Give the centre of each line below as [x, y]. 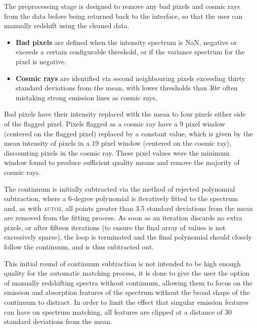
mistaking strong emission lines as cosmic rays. [86, 97]
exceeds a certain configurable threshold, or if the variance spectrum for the [130, 52]
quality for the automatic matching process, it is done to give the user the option [127, 273]
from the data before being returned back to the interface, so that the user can [123, 16]
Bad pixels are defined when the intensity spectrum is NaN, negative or [126, 42]
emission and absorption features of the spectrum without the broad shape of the [127, 292]
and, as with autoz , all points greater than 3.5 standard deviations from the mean [128, 208]
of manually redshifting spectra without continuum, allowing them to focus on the [128, 282]
